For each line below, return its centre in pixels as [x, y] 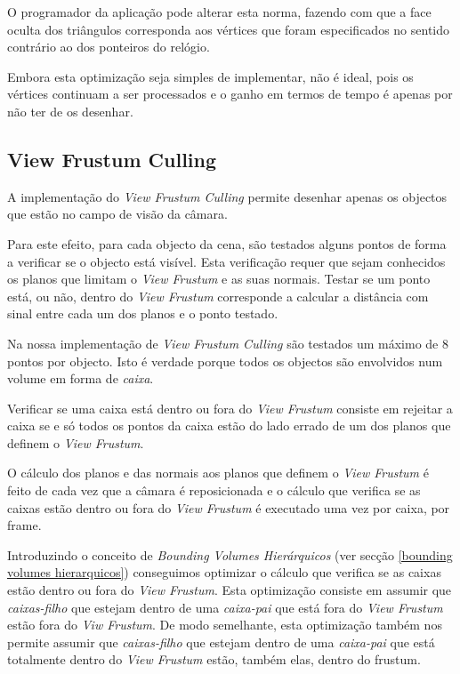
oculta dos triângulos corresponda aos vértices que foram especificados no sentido [229, 29]
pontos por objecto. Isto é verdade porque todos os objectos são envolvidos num [225, 361]
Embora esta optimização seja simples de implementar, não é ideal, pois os [210, 76]
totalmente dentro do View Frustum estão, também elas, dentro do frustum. [214, 659]
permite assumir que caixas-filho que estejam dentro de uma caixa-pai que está [221, 642]
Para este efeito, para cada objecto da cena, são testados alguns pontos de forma [227, 243]
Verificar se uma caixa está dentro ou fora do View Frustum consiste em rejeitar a [230, 408]
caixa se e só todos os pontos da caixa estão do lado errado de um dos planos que [229, 425]
